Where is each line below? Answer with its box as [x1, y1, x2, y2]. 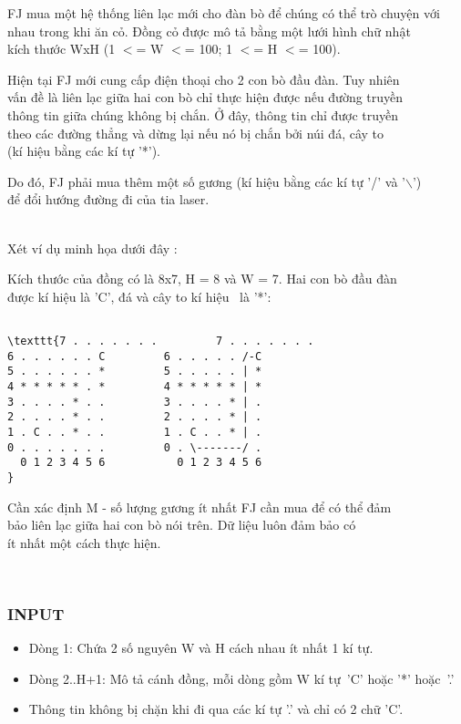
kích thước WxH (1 [7, 39, 116, 58]
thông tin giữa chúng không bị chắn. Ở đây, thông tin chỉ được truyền [7, 105, 399, 124]
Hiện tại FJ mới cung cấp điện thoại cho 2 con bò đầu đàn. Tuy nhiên [7, 69, 400, 88]
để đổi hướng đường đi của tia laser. [7, 190, 210, 209]
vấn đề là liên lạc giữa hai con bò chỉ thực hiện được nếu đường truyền [7, 88, 404, 107]
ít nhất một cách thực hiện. [7, 533, 161, 552]
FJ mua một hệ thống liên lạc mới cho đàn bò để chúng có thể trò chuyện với [7, 4, 440, 22]
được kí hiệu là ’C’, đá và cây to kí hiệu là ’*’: [7, 286, 271, 305]
